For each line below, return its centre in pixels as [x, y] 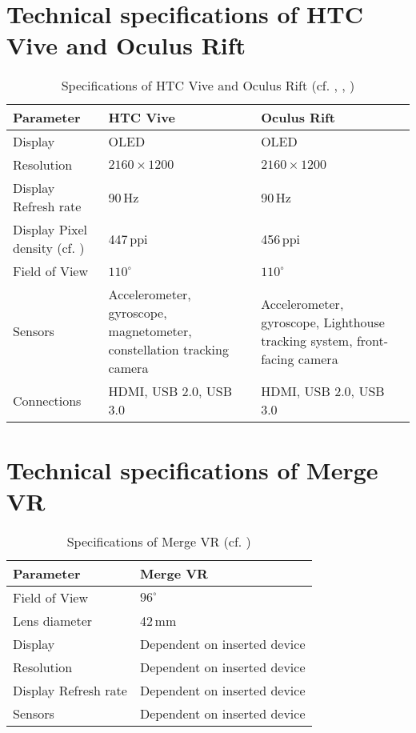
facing [278, 358]
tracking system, [307, 340]
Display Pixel [50, 230]
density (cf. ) [49, 248]
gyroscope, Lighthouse [323, 322]
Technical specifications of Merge [192, 469]
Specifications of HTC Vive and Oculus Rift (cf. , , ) [208, 86]
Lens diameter [53, 620]
